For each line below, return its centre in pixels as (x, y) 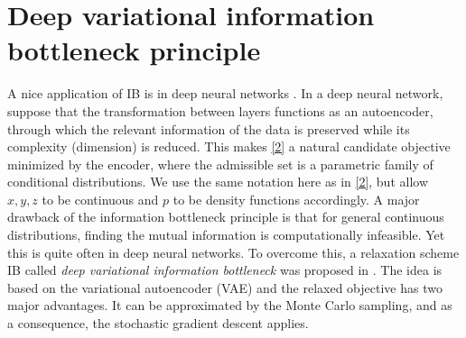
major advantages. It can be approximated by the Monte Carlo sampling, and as (230, 305)
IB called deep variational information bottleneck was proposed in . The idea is (225, 270)
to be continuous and (100, 199)
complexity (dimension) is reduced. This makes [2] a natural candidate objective (229, 146)
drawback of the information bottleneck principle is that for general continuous (226, 217)
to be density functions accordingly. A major (296, 199)
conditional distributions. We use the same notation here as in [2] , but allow (218, 182)
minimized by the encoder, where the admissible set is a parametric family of (220, 164)
